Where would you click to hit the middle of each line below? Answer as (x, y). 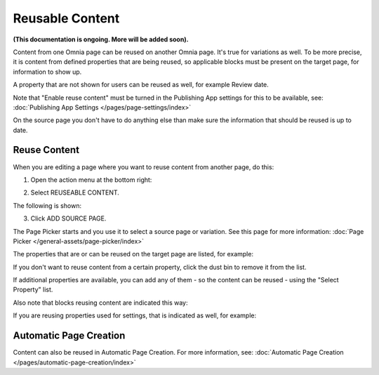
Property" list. (33, 290)
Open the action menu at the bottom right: (91, 180)
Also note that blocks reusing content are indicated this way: (101, 303)
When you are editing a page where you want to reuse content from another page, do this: (144, 167)
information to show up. (47, 72)
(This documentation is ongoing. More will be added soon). (101, 39)
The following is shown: (47, 205)
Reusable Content (66, 18)
